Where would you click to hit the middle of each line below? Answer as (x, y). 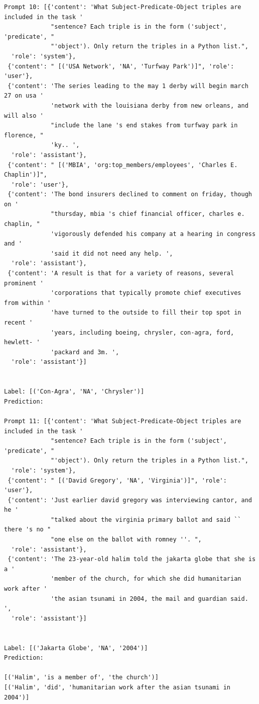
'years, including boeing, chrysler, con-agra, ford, (143, 332)
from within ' (28, 303)
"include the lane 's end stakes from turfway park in (144, 126)
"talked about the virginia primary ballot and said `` (146, 520)
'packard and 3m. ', (85, 352)
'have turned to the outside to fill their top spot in (146, 313)
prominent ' (24, 283)
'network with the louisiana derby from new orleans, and (150, 105)
